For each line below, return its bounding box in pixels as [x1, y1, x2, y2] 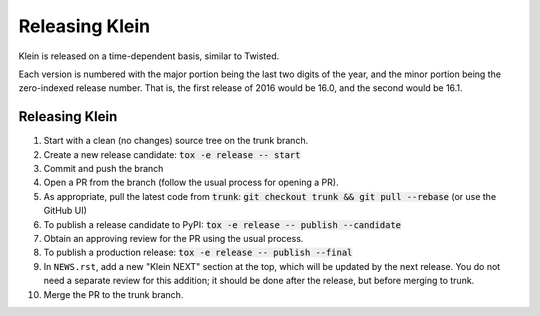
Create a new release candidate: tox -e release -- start [43, 148, 301, 160]
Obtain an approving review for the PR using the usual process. [43, 232, 304, 244]
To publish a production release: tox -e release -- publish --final [43, 246, 353, 259]
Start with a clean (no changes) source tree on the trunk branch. [43, 135, 309, 147]
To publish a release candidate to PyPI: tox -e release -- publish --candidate [43, 218, 402, 230]
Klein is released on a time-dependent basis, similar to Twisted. [18, 50, 280, 62]
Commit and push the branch [43, 163, 164, 175]
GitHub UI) [43, 205, 87, 217]
